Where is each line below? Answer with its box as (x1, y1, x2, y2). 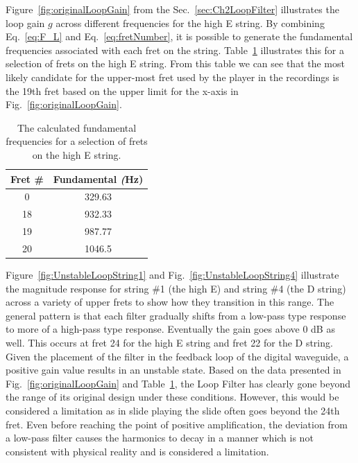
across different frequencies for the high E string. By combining (56, 15, 325, 30)
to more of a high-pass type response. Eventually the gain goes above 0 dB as (6, 322, 335, 336)
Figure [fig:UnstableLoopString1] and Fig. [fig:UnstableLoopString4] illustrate (6, 268, 339, 281)
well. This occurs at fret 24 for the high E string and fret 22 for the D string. (6, 335, 333, 349)
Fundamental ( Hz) (53, 171, 144, 186)
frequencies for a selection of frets (6, 134, 148, 148)
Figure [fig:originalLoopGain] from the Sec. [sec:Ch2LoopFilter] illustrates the (6, 2, 339, 16)
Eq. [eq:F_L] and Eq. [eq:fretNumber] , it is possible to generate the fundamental (6, 29, 353, 44)
